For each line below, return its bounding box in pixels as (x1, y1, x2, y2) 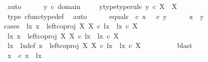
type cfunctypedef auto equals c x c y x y (7, 10, 204, 21)
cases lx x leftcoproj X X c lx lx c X (4, 20, 138, 31)
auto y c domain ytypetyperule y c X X (7, 1, 177, 11)
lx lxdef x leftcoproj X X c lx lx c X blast (7, 40, 192, 50)
